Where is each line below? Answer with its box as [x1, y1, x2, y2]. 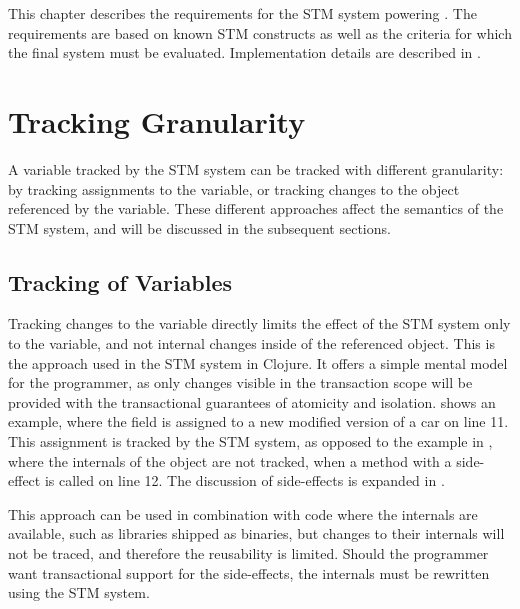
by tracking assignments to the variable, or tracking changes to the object [8, 178, 460, 199]
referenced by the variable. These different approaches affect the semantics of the [8, 198, 504, 219]
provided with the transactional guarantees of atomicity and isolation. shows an [8, 391, 496, 412]
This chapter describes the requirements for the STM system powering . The [8, 3, 477, 23]
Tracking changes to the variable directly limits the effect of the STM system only [8, 313, 511, 334]
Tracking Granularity [8, 100, 306, 141]
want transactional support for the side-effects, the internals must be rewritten [8, 562, 490, 583]
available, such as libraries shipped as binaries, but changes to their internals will [8, 523, 505, 544]
